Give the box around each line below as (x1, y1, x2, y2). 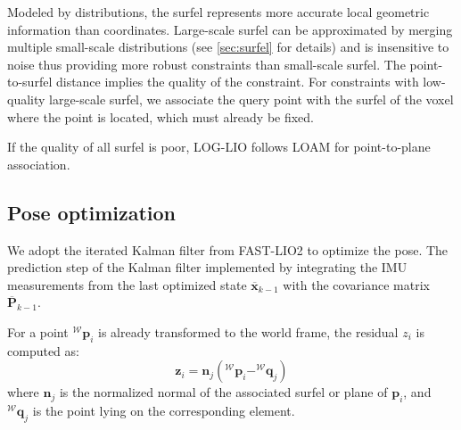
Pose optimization (7, 198, 176, 226)
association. (7, 154, 70, 173)
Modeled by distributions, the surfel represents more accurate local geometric (7, 3, 430, 21)
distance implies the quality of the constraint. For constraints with (55, 72, 419, 91)
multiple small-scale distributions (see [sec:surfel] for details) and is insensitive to (7, 37, 449, 56)
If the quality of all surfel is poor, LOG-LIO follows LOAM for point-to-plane (7, 137, 431, 156)
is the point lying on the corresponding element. (32, 401, 295, 420)
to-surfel (7, 72, 53, 91)
